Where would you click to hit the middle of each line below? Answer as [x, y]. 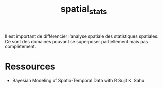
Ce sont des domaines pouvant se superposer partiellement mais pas [77, 41]
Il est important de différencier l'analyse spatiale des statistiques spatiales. [82, 36]
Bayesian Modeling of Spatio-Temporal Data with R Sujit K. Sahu [78, 80]
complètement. [21, 46]
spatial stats [84, 10]
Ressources [30, 66]
